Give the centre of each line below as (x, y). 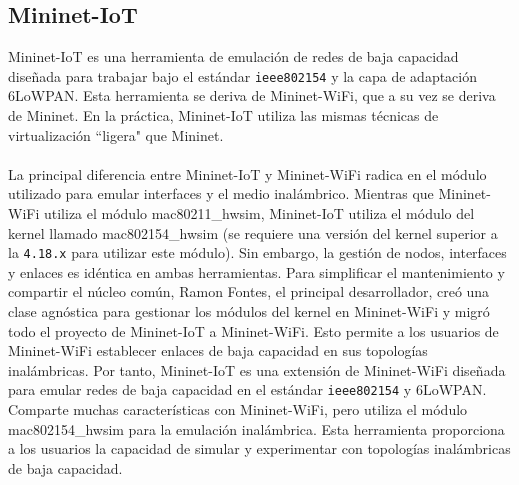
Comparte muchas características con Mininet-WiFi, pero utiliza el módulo (238, 409)
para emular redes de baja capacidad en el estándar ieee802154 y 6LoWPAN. (247, 389)
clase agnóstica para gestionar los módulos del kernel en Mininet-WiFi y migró (249, 311)
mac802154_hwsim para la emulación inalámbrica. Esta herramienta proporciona (256, 428)
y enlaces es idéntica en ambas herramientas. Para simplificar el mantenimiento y (256, 271)
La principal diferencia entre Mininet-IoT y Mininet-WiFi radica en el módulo (247, 173)
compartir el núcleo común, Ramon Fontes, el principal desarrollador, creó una (249, 291)
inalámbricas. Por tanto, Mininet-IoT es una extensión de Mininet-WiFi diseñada (257, 369)
